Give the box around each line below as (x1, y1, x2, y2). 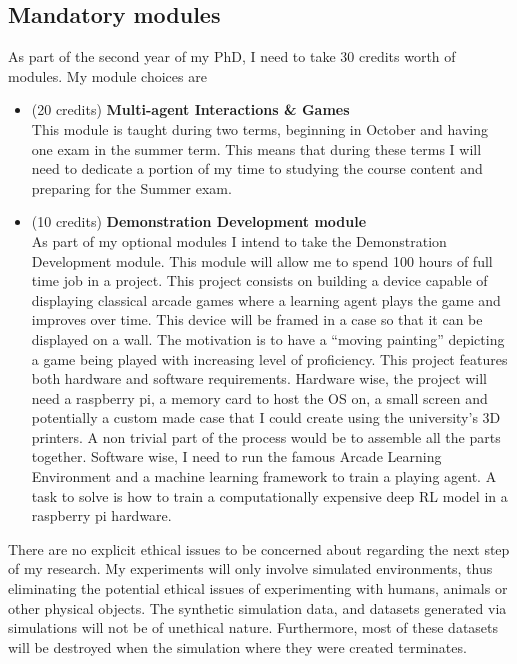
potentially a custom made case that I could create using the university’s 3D (31, 407, 501, 428)
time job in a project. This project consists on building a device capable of (31, 270, 488, 291)
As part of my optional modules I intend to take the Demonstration (31, 230, 447, 251)
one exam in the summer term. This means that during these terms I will (31, 138, 482, 159)
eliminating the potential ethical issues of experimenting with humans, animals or (8, 578, 508, 599)
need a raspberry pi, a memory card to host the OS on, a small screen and (31, 387, 488, 408)
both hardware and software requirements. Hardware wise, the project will (31, 368, 487, 389)
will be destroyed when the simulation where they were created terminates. (8, 636, 467, 657)
